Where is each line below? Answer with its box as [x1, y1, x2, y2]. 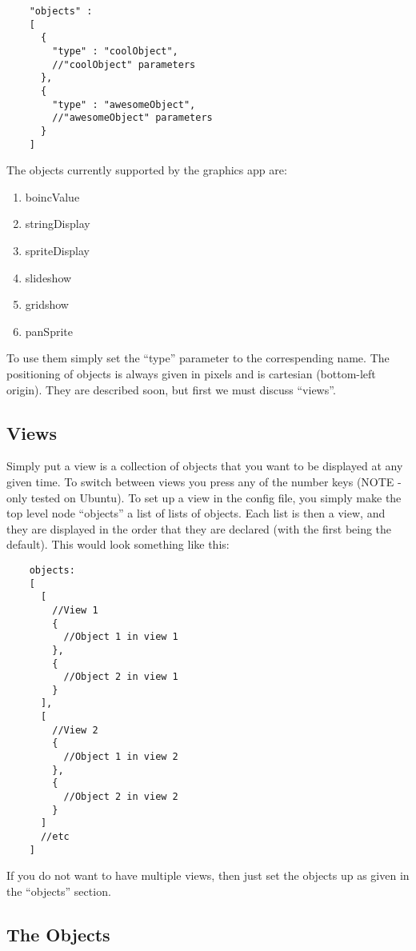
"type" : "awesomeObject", [52, 98, 196, 110]
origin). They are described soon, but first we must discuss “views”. [6, 381, 336, 398]
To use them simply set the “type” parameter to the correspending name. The [6, 350, 390, 366]
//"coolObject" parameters [52, 58, 196, 70]
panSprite [25, 322, 73, 339]
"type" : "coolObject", [52, 45, 178, 57]
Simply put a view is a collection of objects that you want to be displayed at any [6, 458, 403, 474]
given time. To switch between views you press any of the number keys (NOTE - [6, 473, 402, 489]
